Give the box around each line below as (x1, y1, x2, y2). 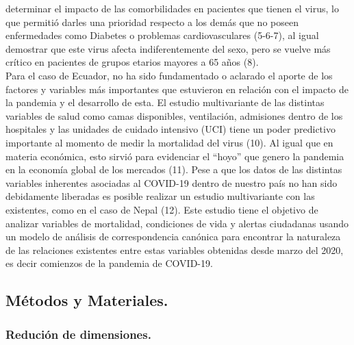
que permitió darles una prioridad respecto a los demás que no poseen (5, 14, 299, 29)
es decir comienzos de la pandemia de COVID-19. (5, 256, 213, 270)
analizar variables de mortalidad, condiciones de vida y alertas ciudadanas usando (5, 216, 349, 230)
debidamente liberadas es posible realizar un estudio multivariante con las (5, 189, 315, 203)
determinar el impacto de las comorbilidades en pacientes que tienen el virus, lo (5, 1, 339, 15)
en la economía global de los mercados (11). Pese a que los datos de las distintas (5, 162, 342, 177)
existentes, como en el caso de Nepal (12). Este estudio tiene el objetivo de (5, 202, 318, 216)
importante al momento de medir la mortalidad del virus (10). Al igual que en (5, 135, 333, 149)
